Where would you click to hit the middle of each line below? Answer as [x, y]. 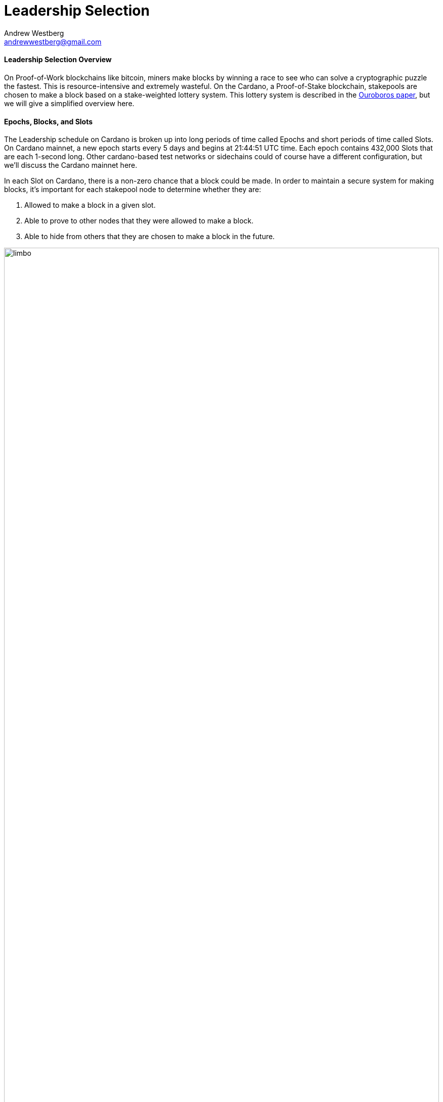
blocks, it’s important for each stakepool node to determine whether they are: [133, 190]
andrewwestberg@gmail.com [53, 41]
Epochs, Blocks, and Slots [49, 121]
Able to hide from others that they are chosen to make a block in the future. [150, 237]
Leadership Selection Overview [58, 60]
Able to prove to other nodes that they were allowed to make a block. [139, 221]
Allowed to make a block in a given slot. [90, 205]
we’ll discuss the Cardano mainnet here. [71, 165]
